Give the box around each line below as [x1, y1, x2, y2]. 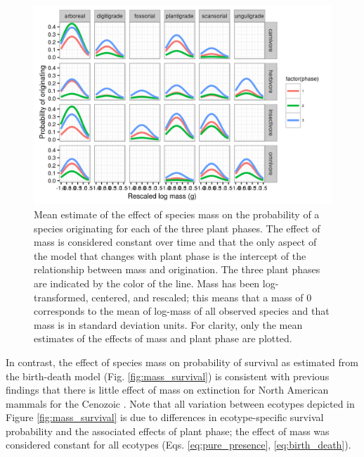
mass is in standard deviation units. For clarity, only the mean [34, 317, 303, 332]
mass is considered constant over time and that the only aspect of [34, 234, 317, 249]
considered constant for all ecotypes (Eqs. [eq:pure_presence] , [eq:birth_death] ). [6, 437, 351, 452]
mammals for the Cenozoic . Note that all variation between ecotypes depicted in [6, 396, 355, 411]
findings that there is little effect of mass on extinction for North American [6, 382, 329, 397]
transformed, [34, 289, 89, 304]
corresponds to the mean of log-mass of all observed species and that [34, 303, 330, 318]
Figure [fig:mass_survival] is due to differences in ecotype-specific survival [6, 410, 324, 425]
